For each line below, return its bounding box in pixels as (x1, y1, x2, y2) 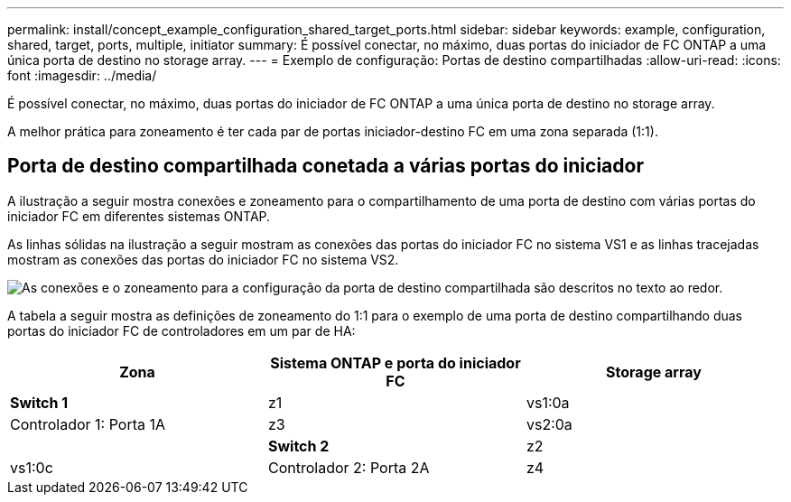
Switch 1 (10, 393, 69, 412)
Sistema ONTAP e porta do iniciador (270, 353, 521, 372)
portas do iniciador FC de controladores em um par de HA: (7, 322, 356, 339)
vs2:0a (526, 414, 572, 433)
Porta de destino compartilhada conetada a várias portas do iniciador (7, 154, 644, 178)
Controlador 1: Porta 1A (10, 414, 166, 433)
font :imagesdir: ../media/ (7, 68, 157, 83)
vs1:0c (10, 458, 53, 477)
